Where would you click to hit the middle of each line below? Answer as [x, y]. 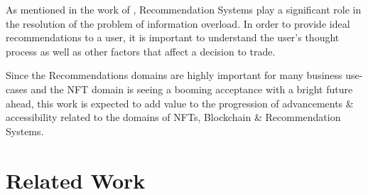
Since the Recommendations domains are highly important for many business [174, 75]
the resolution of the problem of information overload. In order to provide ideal [178, 23]
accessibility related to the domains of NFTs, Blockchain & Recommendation [173, 117]
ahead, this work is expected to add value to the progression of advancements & [180, 103]
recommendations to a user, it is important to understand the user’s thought [173, 37]
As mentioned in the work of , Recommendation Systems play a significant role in [184, 9]
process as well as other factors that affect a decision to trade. [141, 51]
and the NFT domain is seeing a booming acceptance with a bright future [192, 89]
